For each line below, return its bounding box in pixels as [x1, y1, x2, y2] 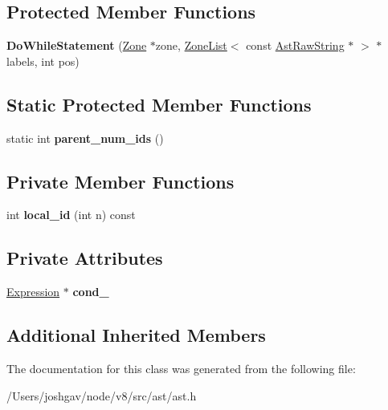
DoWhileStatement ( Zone [6, 37, 147, 54]
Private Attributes [6, 246, 163, 270]
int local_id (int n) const [6, 206, 136, 223]
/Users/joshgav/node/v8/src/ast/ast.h [6, 387, 197, 404]
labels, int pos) [6, 52, 80, 69]
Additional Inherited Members [6, 323, 266, 347]
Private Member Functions [6, 168, 235, 193]
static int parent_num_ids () [6, 129, 164, 146]
